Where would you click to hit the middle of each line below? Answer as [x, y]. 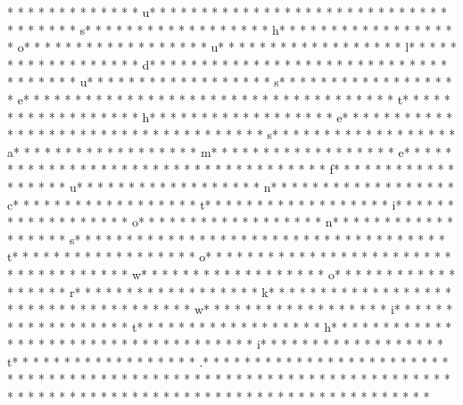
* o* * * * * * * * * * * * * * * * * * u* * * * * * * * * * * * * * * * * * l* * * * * [232, 47]
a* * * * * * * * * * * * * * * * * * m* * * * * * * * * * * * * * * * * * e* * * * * [230, 151]
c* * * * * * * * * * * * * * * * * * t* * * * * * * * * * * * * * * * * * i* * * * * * [231, 204]
